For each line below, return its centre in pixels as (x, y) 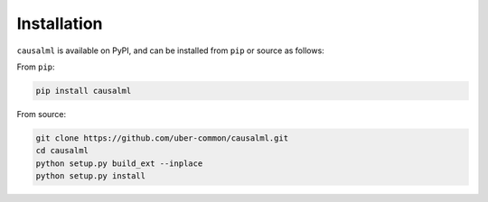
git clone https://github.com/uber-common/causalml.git (162, 138)
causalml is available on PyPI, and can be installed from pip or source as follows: (170, 50)
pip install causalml (84, 91)
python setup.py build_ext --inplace (119, 163)
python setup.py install (91, 176)
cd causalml (62, 151)
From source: (42, 114)
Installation (60, 23)
